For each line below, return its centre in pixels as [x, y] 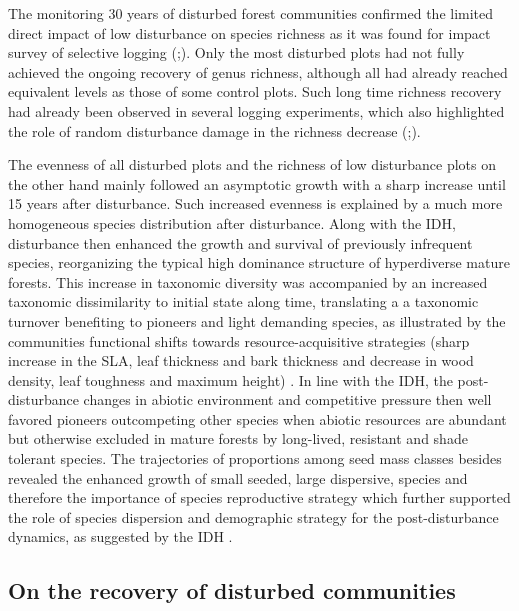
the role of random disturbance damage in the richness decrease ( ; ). [214, 130]
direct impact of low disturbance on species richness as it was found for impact [249, 32]
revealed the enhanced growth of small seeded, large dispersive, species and [238, 477]
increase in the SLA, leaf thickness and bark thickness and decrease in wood [241, 360]
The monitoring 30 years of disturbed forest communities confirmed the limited [251, 13]
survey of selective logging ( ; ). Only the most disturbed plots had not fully [236, 52]
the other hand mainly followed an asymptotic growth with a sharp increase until [257, 183]
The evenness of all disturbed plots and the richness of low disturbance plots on [252, 164]
